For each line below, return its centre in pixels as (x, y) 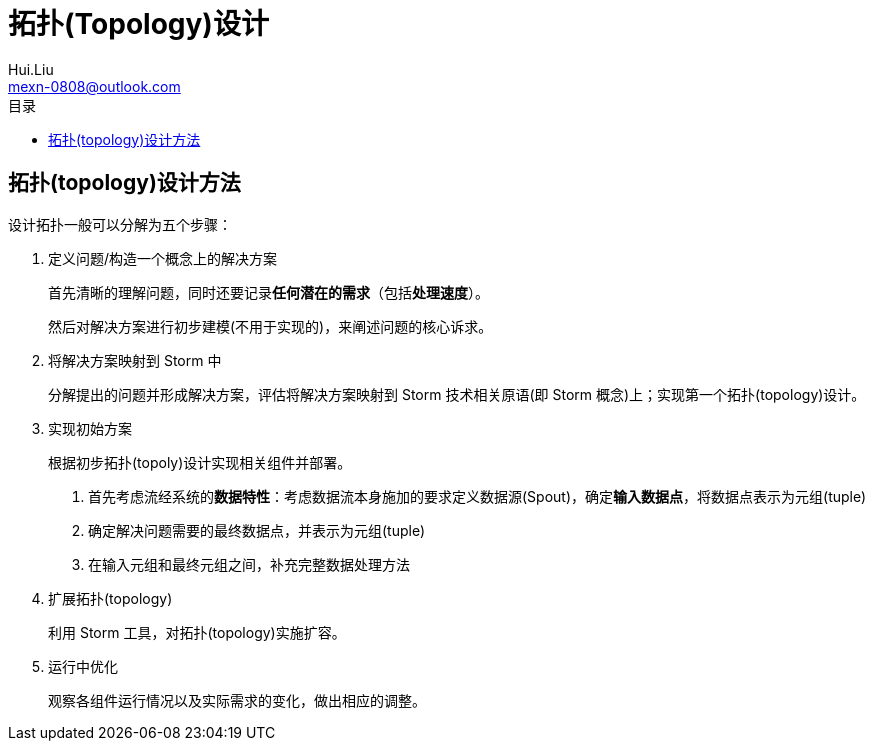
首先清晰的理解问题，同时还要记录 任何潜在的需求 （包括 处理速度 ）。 (268, 292)
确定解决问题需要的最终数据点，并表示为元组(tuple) (257, 530)
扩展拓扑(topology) (110, 598)
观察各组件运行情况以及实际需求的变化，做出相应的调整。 (237, 700)
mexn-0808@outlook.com (94, 86)
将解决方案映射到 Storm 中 (135, 360)
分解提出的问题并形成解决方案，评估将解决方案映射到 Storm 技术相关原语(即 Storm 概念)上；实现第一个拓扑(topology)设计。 (457, 394)
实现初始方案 (90, 428)
